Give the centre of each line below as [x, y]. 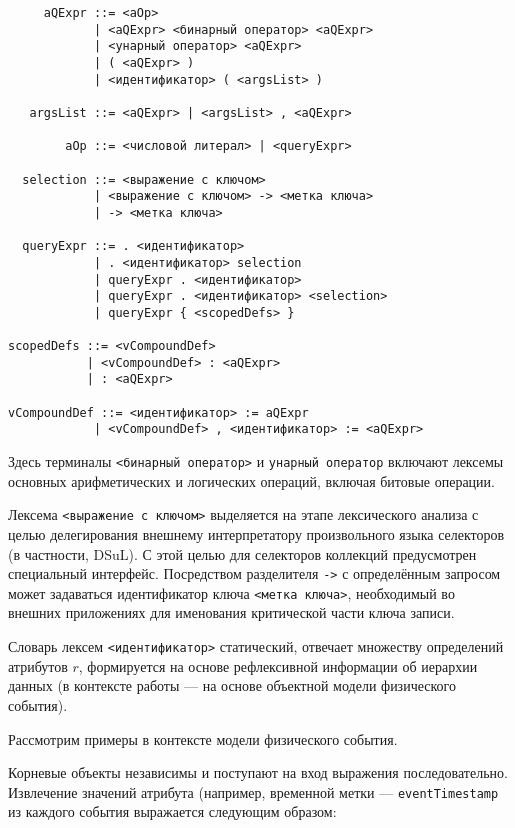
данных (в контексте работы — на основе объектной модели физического [232, 685]
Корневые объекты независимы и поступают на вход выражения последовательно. [258, 772]
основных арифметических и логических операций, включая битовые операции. [251, 480]
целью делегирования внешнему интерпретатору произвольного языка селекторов [256, 533]
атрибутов [38, 665]
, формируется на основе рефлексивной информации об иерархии [278, 665]
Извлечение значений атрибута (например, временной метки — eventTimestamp [253, 791]
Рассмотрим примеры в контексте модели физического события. [203, 738]
